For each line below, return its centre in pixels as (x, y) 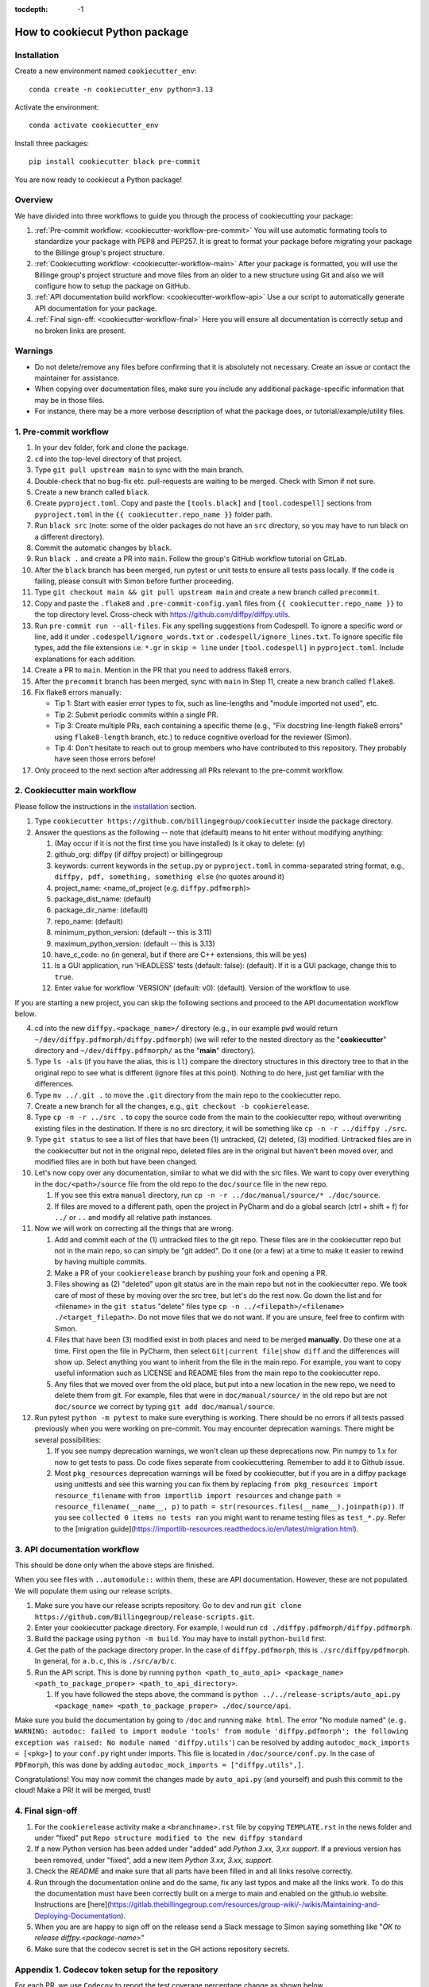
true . (64, 977)
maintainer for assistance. (77, 378)
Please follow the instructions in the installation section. (106, 806)
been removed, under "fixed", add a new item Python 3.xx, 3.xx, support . (154, 1860)
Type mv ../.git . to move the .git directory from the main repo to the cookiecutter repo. (188, 1095)
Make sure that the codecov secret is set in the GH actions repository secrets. (162, 1949)
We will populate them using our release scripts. (93, 1590)
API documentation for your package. (96, 308)
